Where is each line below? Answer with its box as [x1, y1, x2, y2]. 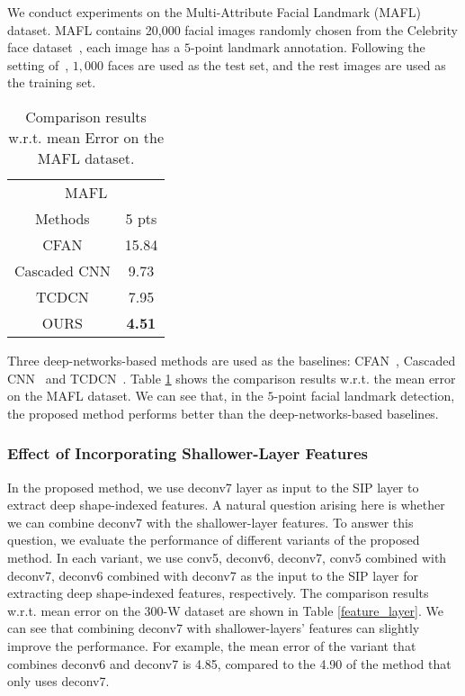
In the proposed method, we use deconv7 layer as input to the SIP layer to [7, 477, 419, 496]
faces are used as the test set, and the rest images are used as [107, 55, 446, 74]
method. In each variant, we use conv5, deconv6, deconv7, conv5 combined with [7, 547, 447, 566]
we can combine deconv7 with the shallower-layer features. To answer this [7, 512, 414, 531]
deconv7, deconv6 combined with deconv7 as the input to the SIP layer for [7, 565, 418, 584]
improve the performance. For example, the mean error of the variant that [7, 636, 416, 655]
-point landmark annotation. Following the [190, 38, 425, 57]
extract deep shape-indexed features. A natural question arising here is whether [7, 495, 445, 514]
